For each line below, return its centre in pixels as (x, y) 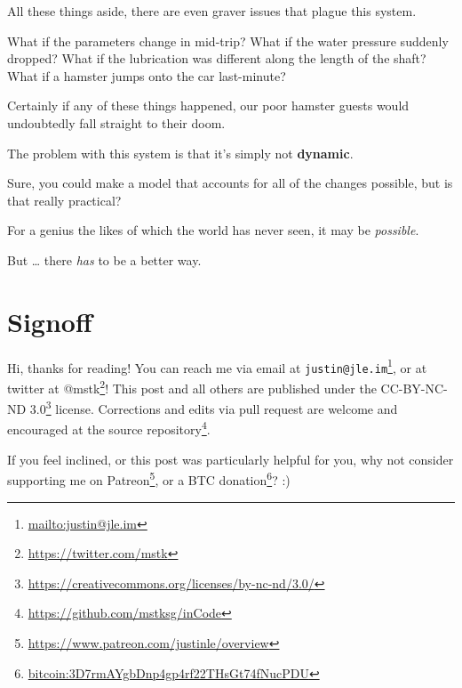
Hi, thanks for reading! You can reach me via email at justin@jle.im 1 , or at (217, 366)
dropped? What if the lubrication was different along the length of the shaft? (217, 58)
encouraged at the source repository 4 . (109, 428)
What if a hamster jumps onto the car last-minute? (147, 75)
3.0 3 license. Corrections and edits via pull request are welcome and (214, 407)
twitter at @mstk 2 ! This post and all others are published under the (192, 386)
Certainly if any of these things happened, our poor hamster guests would (208, 105)
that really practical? (64, 200)
